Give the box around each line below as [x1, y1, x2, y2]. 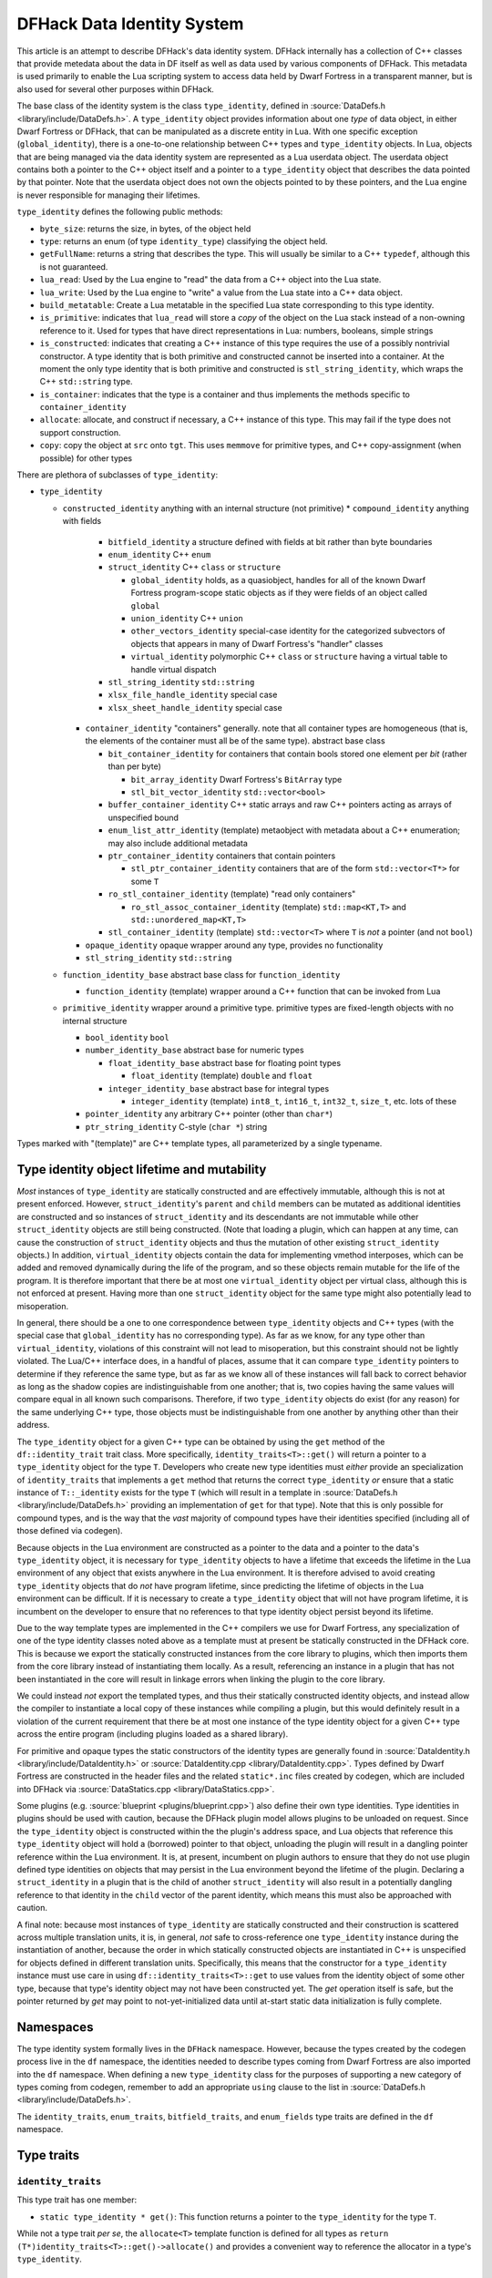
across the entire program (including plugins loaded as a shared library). [16, 1729, 289, 1739]
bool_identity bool [85, 1032, 170, 1043]
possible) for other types [39, 452, 132, 464]
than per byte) [108, 761, 161, 772]
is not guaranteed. [39, 261, 108, 272]
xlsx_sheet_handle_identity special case [108, 702, 282, 713]
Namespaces [16, 2019, 94, 2035]
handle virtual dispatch [130, 663, 217, 674]
